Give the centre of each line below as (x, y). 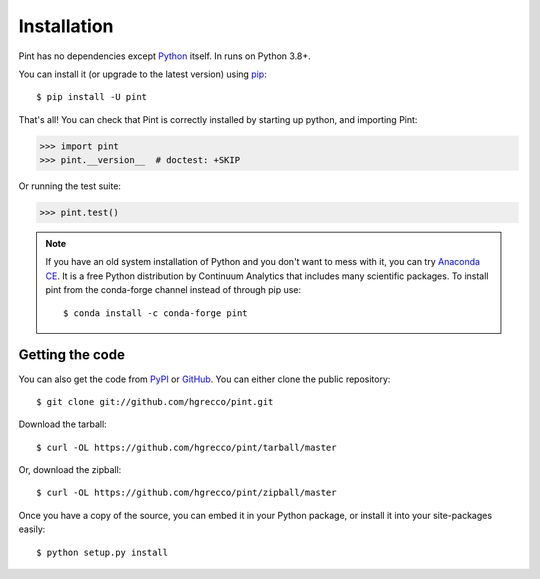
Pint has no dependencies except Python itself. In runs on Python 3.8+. (165, 56)
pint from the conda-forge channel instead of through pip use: (173, 290)
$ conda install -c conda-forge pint (156, 313)
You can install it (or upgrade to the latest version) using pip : (142, 74)
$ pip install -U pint (92, 97)
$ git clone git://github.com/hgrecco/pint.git (155, 401)
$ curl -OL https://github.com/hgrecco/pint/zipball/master (186, 493)
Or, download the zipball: (70, 470)
